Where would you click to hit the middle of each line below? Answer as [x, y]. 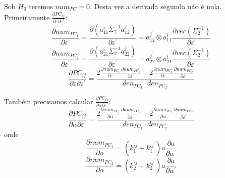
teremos [41, 6]
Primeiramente [27, 17]
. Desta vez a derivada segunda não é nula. [156, 6]
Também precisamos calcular [49, 101]
